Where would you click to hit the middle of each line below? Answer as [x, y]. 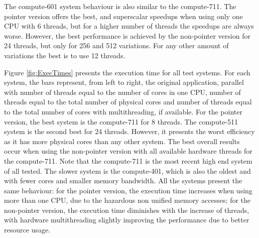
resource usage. [27, 230]
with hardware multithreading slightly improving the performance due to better [127, 220]
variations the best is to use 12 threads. [65, 55]
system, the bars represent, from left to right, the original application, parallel [124, 82]
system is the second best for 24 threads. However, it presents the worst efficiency [129, 131]
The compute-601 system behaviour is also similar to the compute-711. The [120, 6]
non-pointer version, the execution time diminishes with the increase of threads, [127, 210]
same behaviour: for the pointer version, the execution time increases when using [128, 190]
